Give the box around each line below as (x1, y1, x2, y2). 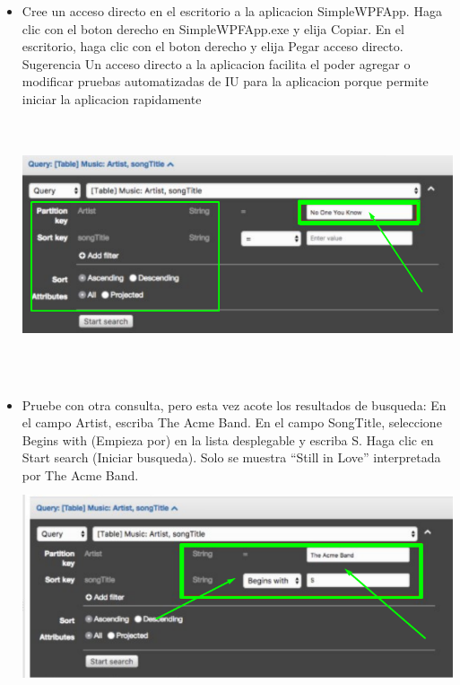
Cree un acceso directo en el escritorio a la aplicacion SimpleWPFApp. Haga (22, 2, 442, 20)
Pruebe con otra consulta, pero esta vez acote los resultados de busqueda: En (22, 395, 447, 414)
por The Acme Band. (22, 465, 139, 484)
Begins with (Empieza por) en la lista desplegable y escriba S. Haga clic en (22, 430, 434, 449)
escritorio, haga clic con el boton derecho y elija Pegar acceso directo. (22, 37, 404, 56)
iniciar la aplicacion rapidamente (22, 89, 202, 108)
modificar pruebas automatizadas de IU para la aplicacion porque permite (22, 72, 429, 91)
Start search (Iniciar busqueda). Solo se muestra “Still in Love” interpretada (22, 448, 441, 467)
